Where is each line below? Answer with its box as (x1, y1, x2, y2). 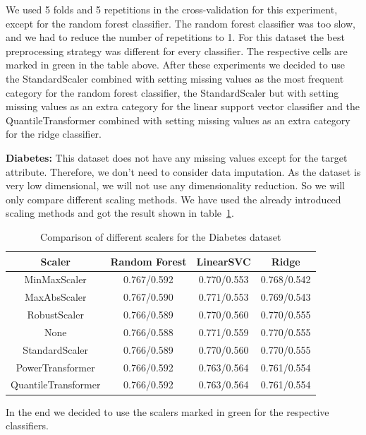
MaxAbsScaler (24, 290, 87, 304)
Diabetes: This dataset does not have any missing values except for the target (6, 150, 348, 165)
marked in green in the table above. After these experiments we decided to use (6, 57, 345, 72)
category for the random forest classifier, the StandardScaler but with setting (6, 85, 339, 100)
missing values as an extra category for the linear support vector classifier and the (6, 99, 360, 114)
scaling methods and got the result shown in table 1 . (6, 205, 234, 220)
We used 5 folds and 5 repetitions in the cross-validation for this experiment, (6, 2, 338, 16)
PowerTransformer (16, 359, 95, 374)
